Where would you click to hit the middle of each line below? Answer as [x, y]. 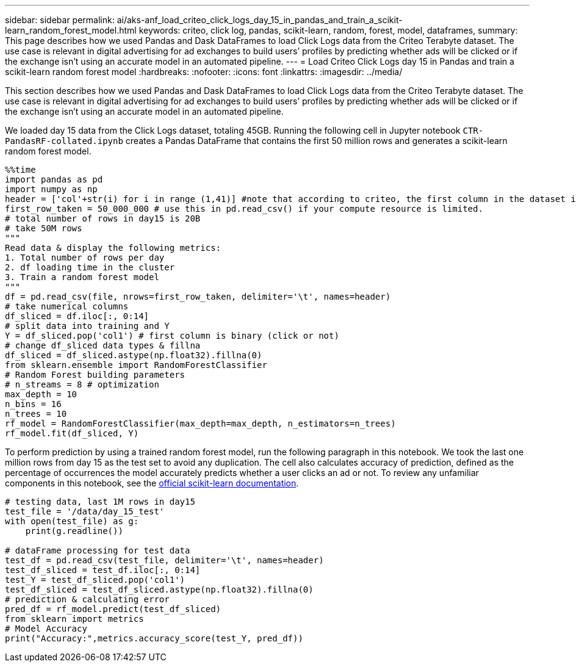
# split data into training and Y [87, 326]
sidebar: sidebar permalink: [60, 20]
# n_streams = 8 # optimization [82, 384]
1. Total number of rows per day [85, 258]
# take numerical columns [67, 306]
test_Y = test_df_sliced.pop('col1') [95, 580]
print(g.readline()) [74, 531]
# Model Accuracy [46, 629]
